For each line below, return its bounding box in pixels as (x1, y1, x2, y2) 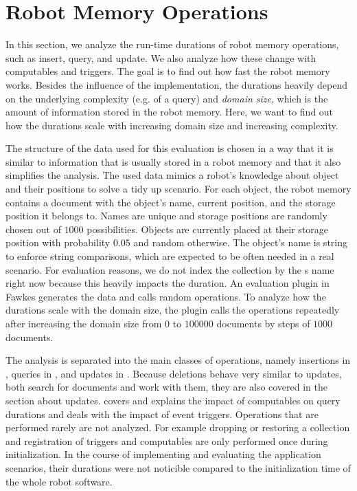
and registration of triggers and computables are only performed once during (5, 433, 328, 448)
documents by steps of (216, 316, 310, 330)
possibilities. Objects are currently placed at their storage (87, 221, 329, 236)
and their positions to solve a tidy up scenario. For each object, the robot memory (5, 182, 352, 196)
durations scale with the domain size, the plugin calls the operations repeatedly (5, 303, 340, 317)
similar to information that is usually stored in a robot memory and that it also (5, 154, 341, 168)
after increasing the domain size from (5, 316, 162, 330)
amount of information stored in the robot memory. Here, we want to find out (5, 105, 334, 119)
